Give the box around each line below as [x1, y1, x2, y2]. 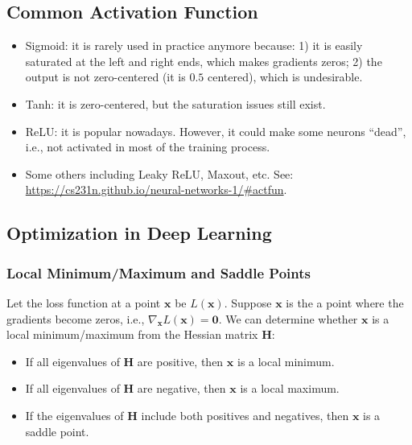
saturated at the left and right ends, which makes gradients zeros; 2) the [25, 52, 382, 69]
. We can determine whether [218, 310, 358, 327]
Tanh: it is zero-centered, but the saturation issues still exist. [25, 95, 326, 112]
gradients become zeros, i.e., [6, 310, 145, 327]
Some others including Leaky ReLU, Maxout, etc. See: [25, 165, 294, 182]
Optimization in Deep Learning [6, 220, 272, 245]
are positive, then [137, 352, 224, 369]
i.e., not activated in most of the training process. [25, 138, 270, 155]
